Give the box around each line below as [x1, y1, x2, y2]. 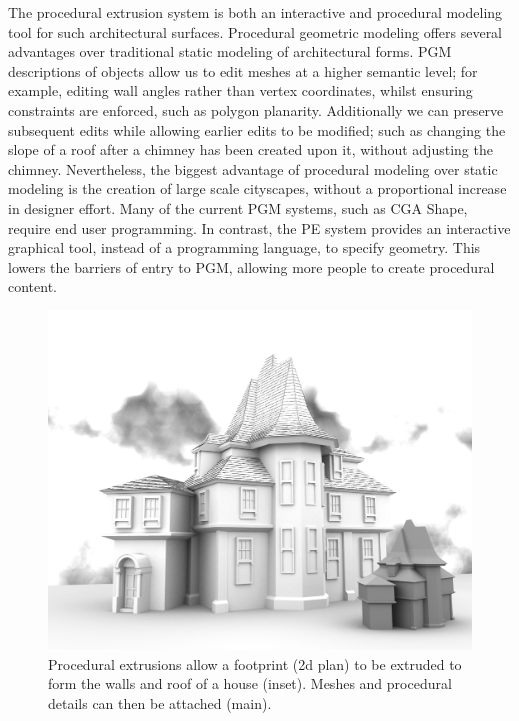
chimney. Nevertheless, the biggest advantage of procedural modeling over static [8, 158, 498, 179]
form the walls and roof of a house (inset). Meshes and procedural [48, 673, 452, 694]
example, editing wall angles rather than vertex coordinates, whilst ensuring [8, 80, 473, 101]
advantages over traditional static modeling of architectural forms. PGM [8, 41, 452, 62]
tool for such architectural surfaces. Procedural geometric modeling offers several [8, 21, 503, 42]
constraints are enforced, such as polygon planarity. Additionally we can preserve [8, 99, 504, 120]
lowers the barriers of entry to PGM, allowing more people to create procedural [8, 256, 495, 277]
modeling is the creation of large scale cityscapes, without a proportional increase [8, 178, 507, 199]
